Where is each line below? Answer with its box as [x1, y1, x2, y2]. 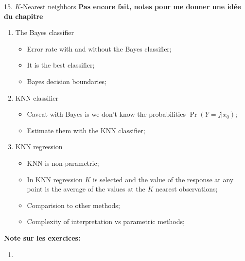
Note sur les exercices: [4, 232, 81, 243]
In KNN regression [27, 174, 83, 184]
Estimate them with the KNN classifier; [27, 125, 145, 135]
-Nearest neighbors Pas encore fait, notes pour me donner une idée [20, 1, 241, 11]
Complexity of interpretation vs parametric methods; [27, 216, 185, 226]
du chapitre [4, 11, 43, 21]
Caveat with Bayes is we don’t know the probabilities [27, 109, 186, 119]
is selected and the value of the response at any [92, 174, 234, 184]
